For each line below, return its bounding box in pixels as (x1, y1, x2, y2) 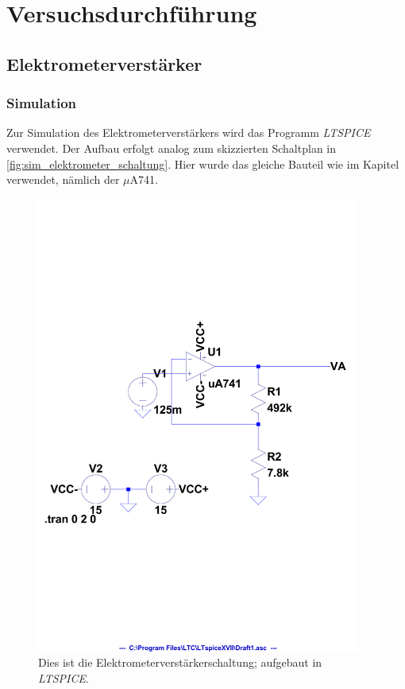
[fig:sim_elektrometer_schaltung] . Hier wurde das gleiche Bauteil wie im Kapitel (6, 155, 399, 172)
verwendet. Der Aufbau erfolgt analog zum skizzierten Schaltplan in (6, 139, 337, 156)
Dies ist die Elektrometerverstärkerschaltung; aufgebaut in (38, 654, 322, 671)
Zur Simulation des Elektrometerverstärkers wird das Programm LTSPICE (6, 124, 371, 141)
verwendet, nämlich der (6, 171, 120, 188)
